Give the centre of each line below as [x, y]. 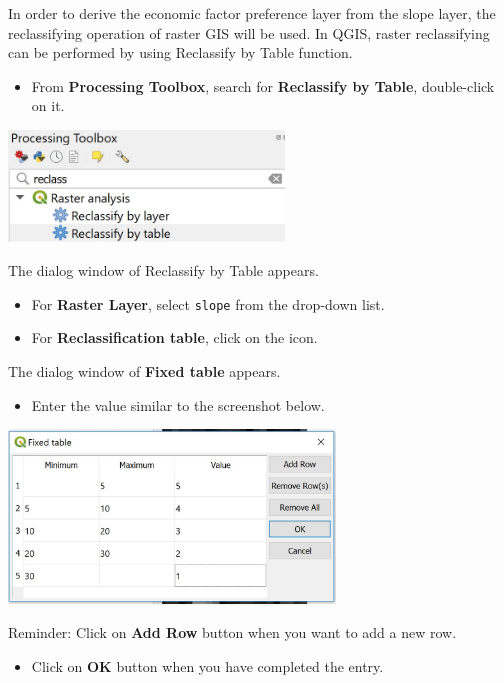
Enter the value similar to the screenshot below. [178, 404]
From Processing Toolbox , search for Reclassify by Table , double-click [263, 85]
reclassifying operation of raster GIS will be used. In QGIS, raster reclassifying [249, 32]
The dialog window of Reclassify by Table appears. [163, 270]
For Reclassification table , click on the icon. [174, 337]
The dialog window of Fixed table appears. [144, 370]
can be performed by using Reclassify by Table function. [180, 52]
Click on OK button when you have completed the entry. [207, 665]
